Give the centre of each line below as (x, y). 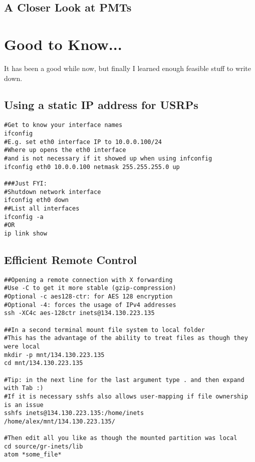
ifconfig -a (24, 217)
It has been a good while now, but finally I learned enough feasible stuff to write (128, 68)
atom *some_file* (33, 455)
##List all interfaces (42, 208)
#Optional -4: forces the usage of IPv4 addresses (90, 305)
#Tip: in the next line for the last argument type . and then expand (124, 380)
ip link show (26, 233)
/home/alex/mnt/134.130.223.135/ (60, 421)
